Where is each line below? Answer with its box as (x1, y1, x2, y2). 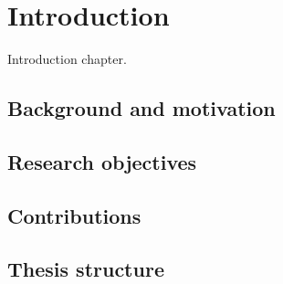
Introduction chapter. (7, 49, 127, 68)
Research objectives (7, 147, 197, 175)
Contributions (7, 201, 141, 229)
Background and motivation (7, 94, 276, 122)
